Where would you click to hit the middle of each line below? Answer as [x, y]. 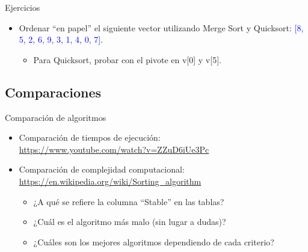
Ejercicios [23, 7]
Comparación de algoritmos [56, 117]
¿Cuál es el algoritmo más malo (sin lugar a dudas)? [130, 222]
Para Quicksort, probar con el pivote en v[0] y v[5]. [127, 59]
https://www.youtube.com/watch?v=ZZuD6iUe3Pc [114, 149]
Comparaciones [53, 92]
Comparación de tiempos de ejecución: [90, 137]
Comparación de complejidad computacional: [102, 169]
